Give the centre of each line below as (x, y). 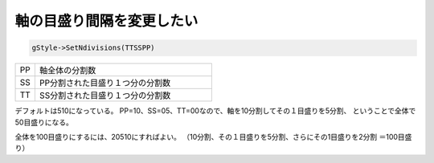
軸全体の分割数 (68, 71)
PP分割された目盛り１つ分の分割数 (105, 83)
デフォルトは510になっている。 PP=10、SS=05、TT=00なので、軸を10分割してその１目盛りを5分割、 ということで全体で (215, 111)
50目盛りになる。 (44, 122)
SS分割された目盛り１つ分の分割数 (105, 96)
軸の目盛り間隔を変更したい (106, 21)
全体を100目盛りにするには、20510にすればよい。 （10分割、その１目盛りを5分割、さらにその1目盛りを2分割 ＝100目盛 (213, 137)
